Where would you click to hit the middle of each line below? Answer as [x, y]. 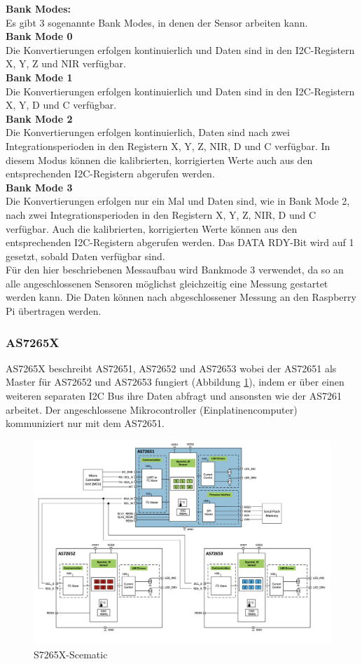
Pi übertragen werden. [54, 311]
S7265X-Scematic [71, 654]
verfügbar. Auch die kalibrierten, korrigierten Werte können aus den [152, 228]
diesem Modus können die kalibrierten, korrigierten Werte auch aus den [159, 160]
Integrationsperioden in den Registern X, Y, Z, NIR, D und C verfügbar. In [168, 145]
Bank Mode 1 [39, 77]
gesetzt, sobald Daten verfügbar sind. [85, 256]
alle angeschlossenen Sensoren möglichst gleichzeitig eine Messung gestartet [167, 283]
